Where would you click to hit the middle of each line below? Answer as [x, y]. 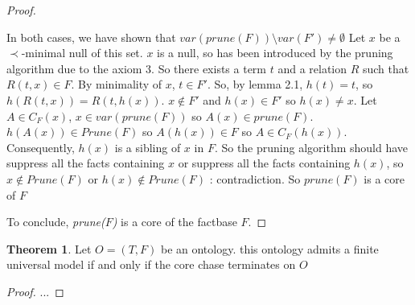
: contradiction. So [255, 178]
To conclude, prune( [56, 222]
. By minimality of [117, 84]
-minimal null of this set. [82, 53]
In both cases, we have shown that [91, 37]
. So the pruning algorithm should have [311, 147]
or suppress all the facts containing [264, 163]
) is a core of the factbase [175, 222]
